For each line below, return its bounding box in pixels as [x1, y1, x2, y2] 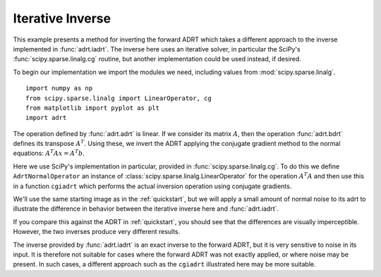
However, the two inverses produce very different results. [13, 228, 181, 236]
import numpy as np [25, 85, 93, 92]
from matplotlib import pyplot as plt [25, 104, 160, 112]
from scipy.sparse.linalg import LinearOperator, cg [25, 94, 212, 102]
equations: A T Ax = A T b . [13, 148, 85, 158]
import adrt [25, 113, 67, 122]
